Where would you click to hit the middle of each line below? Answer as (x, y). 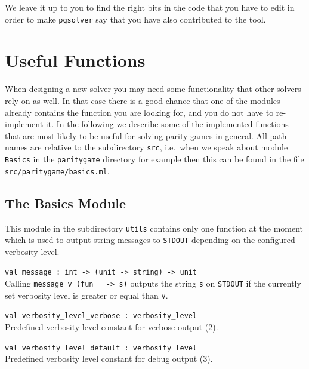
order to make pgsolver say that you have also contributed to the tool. (135, 19)
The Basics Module (66, 203)
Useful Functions (75, 60)
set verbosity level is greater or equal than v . (86, 295)
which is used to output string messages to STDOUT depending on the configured (150, 240)
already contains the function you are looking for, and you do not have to (139, 112)
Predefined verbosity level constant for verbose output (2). (112, 327)
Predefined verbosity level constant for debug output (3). (109, 359)
